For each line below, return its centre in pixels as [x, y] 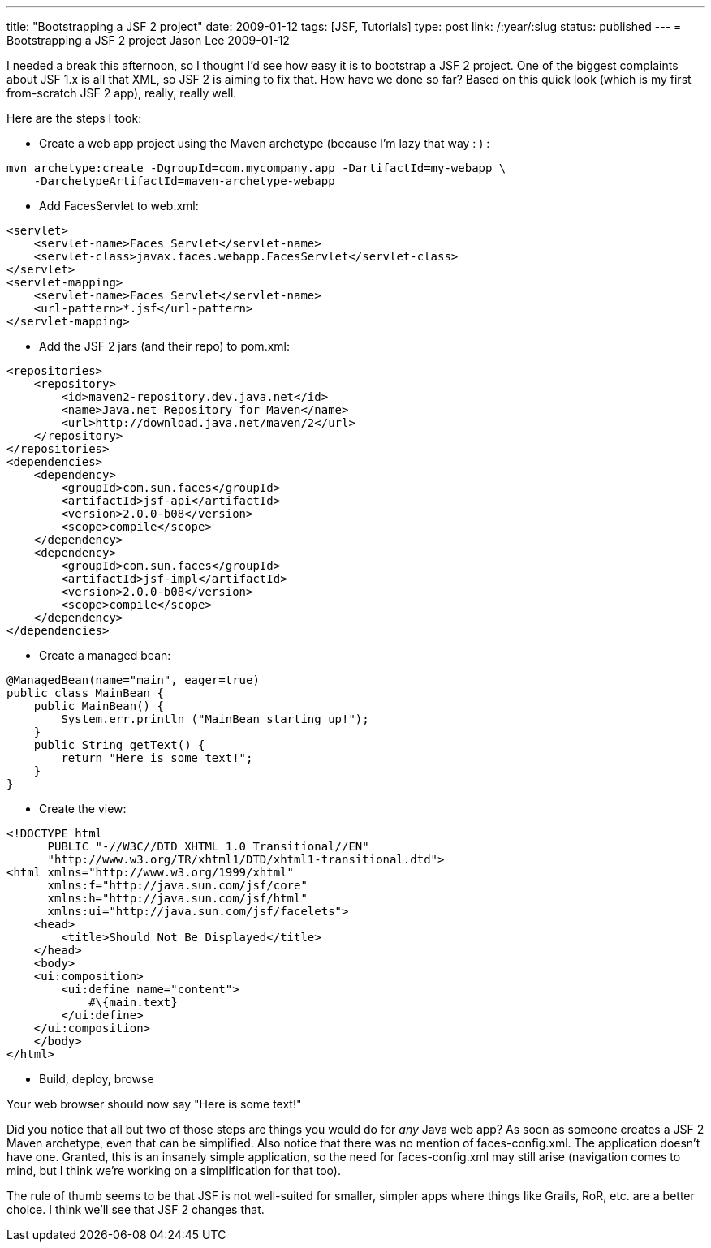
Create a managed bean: [105, 655]
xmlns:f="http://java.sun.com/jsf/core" [177, 885]
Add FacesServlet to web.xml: [119, 206]
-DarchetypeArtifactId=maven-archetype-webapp [184, 181]
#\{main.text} [133, 1002]
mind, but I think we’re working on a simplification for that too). [174, 1171]
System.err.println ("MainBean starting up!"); [215, 719]
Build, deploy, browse [97, 1079]
